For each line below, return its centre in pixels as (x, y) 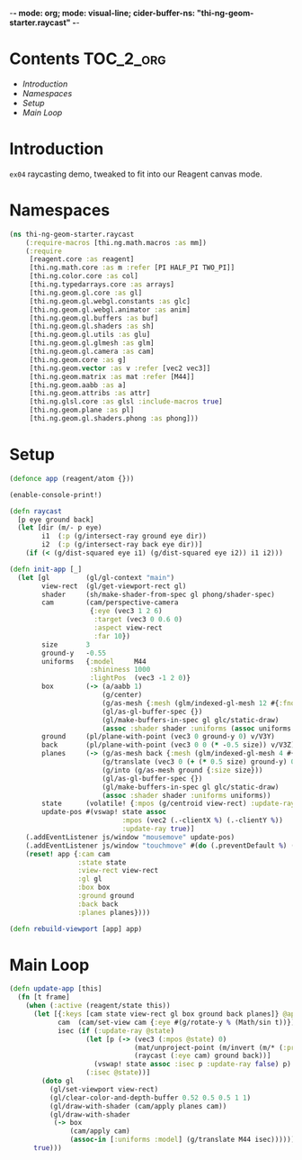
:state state (102, 862)
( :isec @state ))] (118, 1073)
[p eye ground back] (56, 520)
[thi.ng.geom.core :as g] (78, 359)
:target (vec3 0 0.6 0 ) (138, 620)
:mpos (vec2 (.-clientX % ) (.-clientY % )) (202, 820)
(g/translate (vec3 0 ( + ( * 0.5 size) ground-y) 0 (199, 762)
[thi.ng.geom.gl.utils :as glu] (90, 335)
